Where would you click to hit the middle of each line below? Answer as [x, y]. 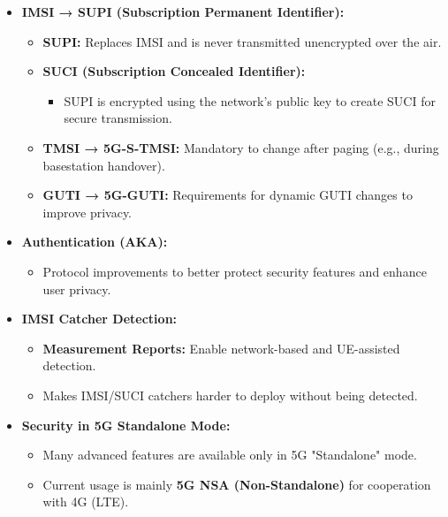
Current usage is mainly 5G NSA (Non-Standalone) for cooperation [237, 484]
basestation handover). [104, 165]
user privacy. [77, 289]
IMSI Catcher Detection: [99, 319]
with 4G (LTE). [86, 502]
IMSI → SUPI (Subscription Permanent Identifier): [183, 11]
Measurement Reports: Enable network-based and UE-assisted [221, 348]
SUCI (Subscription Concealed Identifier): [174, 71]
